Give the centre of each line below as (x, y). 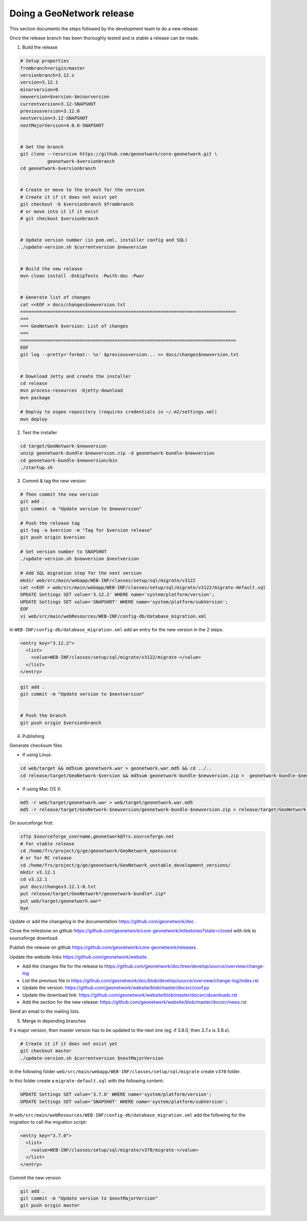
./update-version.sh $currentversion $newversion (84, 247)
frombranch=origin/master (53, 68)
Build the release (40, 47)
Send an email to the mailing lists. (45, 1012)
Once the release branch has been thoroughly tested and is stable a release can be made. (104, 38)
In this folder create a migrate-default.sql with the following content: (87, 1081)
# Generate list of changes (55, 297)
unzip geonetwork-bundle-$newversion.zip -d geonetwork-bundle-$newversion (117, 453)
